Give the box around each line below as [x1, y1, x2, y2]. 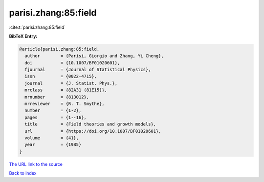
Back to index [9, 170, 37, 176]
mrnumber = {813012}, [24, 94, 89, 100]
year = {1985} [24, 142, 82, 147]
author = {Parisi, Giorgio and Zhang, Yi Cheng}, [24, 53, 164, 59]
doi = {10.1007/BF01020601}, [24, 60, 120, 65]
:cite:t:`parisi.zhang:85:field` [9, 24, 66, 30]
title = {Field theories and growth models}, [24, 121, 156, 127]
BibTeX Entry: [9, 33, 38, 39]
